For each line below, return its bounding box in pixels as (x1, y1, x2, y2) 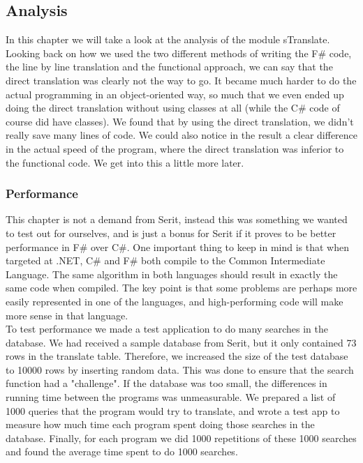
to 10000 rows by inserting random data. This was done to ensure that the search (6, 362, 354, 377)
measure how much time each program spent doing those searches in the (6, 417, 315, 432)
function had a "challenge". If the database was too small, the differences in (6, 376, 327, 390)
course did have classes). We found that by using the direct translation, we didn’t (6, 114, 354, 128)
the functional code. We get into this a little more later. (6, 155, 244, 169)
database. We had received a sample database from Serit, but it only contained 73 (6, 335, 357, 349)
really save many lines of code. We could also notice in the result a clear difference (6, 128, 358, 142)
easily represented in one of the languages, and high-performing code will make (6, 294, 343, 308)
